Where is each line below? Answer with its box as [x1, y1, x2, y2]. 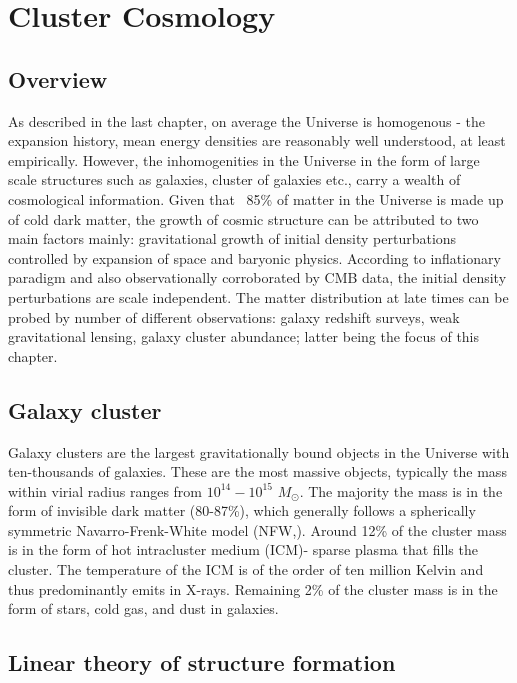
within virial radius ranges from [8, 480, 203, 501]
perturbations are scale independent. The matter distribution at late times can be [8, 286, 509, 307]
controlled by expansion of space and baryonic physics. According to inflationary [8, 247, 501, 268]
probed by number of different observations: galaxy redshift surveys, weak [8, 306, 460, 327]
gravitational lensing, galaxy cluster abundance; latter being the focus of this [8, 326, 480, 347]
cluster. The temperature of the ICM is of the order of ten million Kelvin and [8, 559, 484, 580]
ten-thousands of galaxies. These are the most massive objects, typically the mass [8, 461, 507, 482]
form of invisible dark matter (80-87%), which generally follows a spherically [8, 500, 476, 521]
